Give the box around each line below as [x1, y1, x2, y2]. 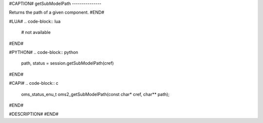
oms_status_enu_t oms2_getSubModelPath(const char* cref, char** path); [21, 91, 170, 97]
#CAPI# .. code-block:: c [9, 80, 58, 86]
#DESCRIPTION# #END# [9, 111, 58, 117]
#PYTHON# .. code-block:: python [9, 49, 78, 55]
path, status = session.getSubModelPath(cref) [21, 61, 114, 66]
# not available [21, 30, 51, 35]
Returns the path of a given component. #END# [9, 10, 105, 15]
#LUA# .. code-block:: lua [9, 18, 61, 24]
